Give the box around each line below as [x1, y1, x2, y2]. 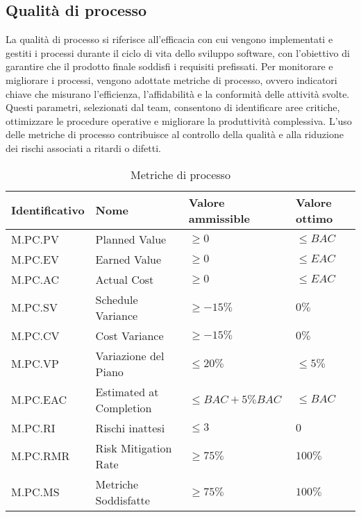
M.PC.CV [11, 327, 60, 344]
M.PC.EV [11, 251, 59, 267]
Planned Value [95, 230, 167, 247]
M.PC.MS [11, 484, 60, 500]
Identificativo [11, 202, 85, 219]
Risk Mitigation [95, 439, 172, 456]
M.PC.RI [11, 419, 56, 436]
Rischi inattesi [95, 419, 165, 436]
